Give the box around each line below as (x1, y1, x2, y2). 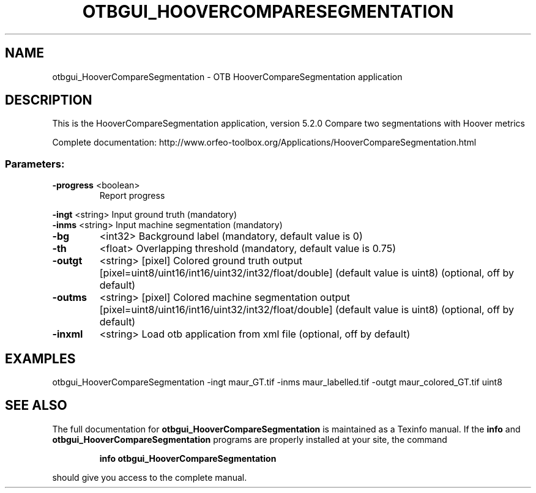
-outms (52, 291, 87, 304)
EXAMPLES (5, 350, 76, 366)
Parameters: (5, 157, 65, 170)
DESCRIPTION (5, 92, 92, 108)
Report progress (99, 190, 165, 201)
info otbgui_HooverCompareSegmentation (99, 453, 277, 464)
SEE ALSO (5, 398, 67, 413)
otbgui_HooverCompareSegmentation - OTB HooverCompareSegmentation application (52, 71, 403, 82)
